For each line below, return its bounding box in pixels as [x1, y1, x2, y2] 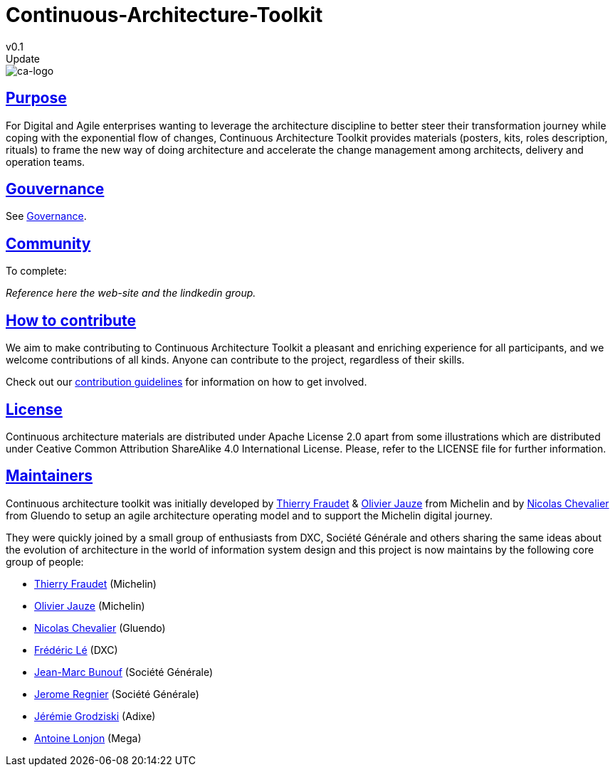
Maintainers [6, 467, 93, 485]
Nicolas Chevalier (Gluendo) [34, 621, 166, 634]
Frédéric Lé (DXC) [34, 643, 118, 656]
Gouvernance [6, 180, 105, 199]
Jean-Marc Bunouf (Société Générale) [34, 665, 214, 678]
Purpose [6, 89, 67, 107]
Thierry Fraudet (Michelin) [34, 577, 157, 590]
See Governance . [6, 210, 87, 223]
